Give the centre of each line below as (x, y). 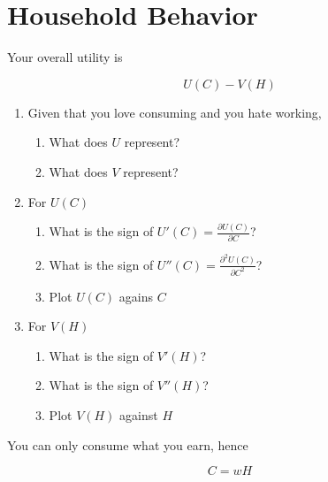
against (139, 414)
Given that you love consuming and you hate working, (175, 112)
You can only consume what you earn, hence (128, 444)
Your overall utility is (65, 57)
